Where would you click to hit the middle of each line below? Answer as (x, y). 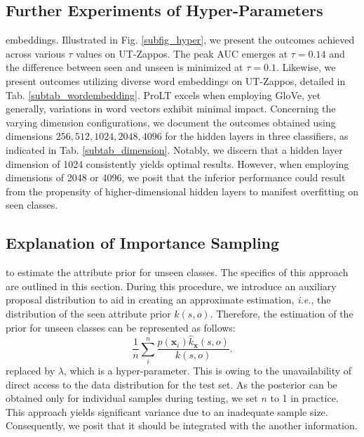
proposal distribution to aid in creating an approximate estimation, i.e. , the (168, 300)
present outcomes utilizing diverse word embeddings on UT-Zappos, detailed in (176, 80)
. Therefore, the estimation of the (282, 313)
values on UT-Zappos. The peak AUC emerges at (182, 53)
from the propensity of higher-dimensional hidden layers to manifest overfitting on (182, 191)
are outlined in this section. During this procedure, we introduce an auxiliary (171, 286)
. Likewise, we (306, 67)
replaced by (31, 371)
